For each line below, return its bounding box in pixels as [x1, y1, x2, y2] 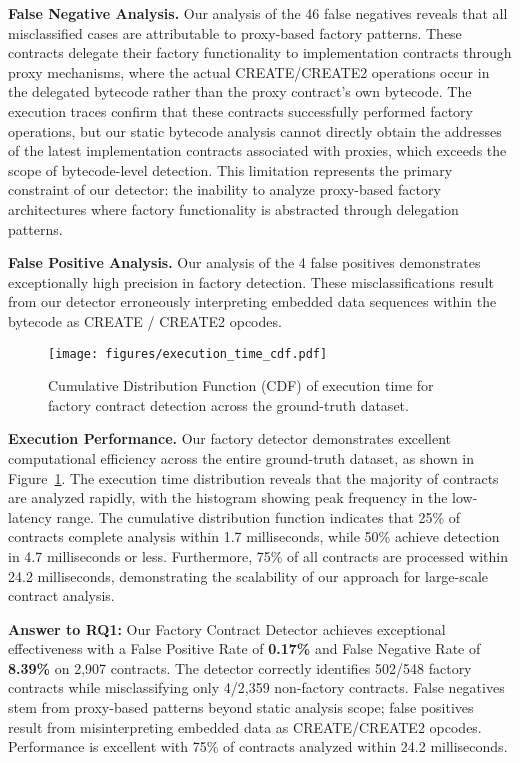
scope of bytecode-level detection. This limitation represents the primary [8, 159, 453, 180]
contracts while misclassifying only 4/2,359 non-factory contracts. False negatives [8, 677, 505, 698]
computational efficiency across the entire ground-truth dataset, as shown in [8, 447, 475, 468]
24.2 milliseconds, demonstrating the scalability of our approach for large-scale [8, 565, 489, 586]
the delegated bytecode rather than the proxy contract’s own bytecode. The [8, 81, 472, 102]
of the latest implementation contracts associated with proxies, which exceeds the [8, 140, 507, 161]
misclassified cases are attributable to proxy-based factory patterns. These [8, 22, 462, 43]
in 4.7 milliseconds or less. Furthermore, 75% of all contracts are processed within [8, 545, 508, 566]
